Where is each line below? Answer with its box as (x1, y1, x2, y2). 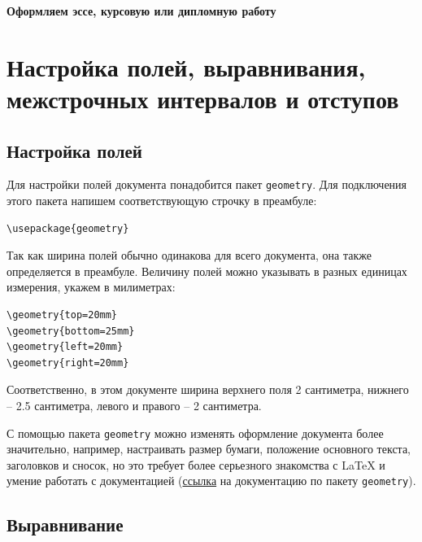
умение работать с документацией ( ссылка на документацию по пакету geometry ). (7, 472, 416, 489)
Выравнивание (7, 512, 124, 537)
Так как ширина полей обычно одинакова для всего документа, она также (7, 247, 372, 264)
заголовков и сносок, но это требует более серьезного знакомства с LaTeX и (7, 456, 385, 473)
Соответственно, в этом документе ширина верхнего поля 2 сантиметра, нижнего (7, 381, 409, 398)
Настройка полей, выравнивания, (7, 50, 366, 83)
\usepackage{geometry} (7, 222, 129, 234)
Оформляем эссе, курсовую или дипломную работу (7, 2, 276, 19)
